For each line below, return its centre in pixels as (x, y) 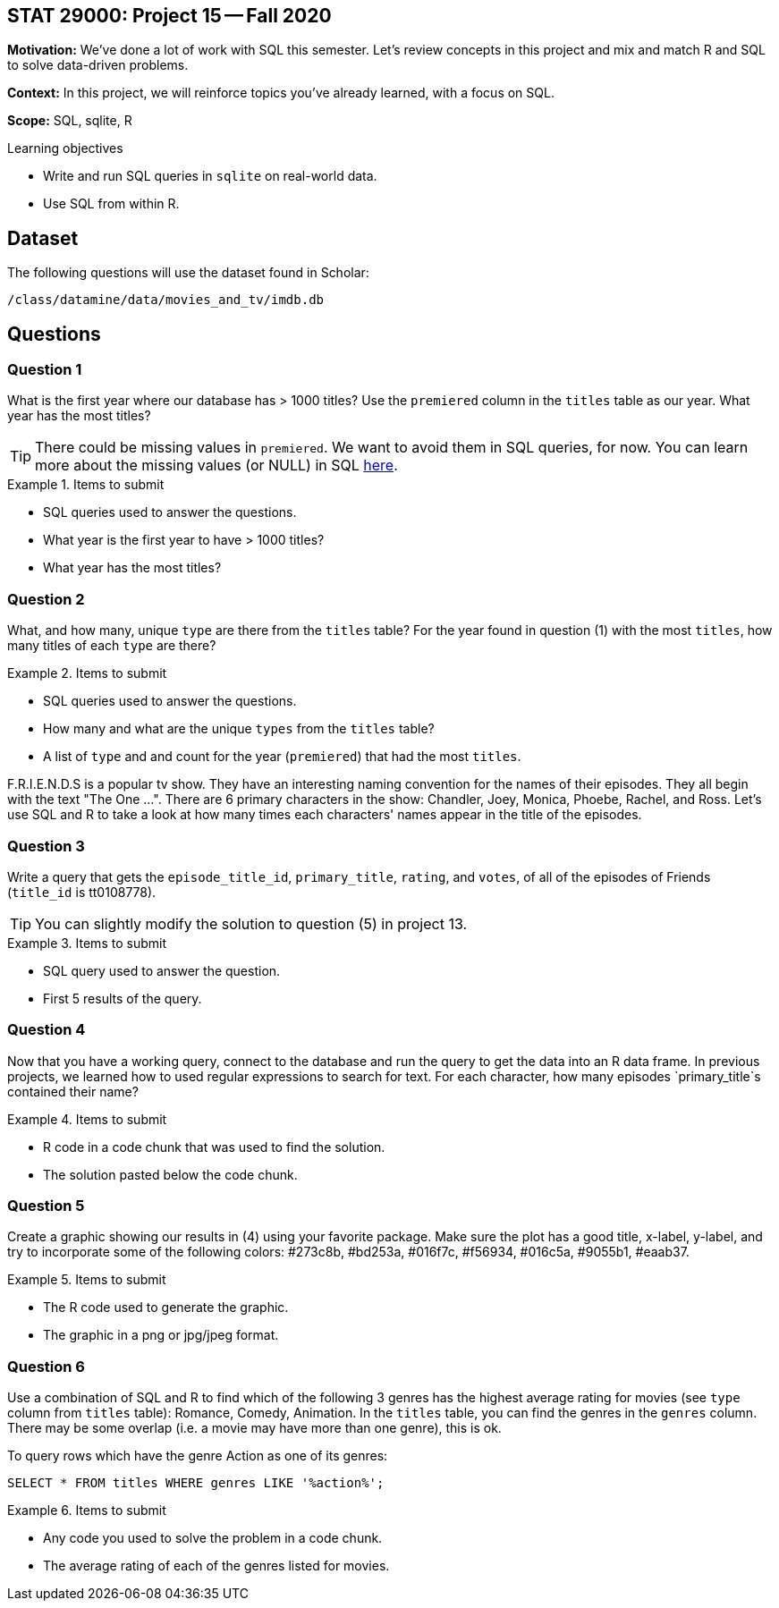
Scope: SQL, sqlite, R (70, 121)
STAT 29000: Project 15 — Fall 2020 (169, 16)
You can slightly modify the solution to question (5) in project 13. (251, 923)
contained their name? (73, 1091)
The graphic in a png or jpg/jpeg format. (161, 1335)
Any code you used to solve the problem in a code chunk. (213, 1538)
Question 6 (46, 1366)
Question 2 (46, 599)
